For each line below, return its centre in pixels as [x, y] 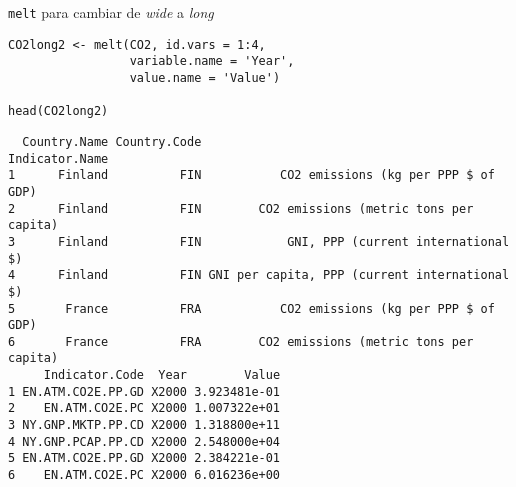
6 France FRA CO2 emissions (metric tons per [241, 341]
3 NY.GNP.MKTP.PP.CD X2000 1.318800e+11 [144, 425]
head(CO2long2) [58, 111]
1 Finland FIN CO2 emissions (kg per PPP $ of [251, 175]
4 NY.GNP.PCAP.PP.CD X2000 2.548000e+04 [144, 441]
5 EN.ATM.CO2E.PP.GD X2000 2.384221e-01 [144, 458]
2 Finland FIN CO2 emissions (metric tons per [241, 208]
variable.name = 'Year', [212, 61]
